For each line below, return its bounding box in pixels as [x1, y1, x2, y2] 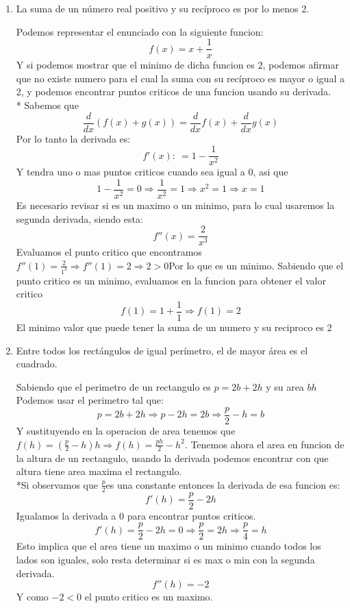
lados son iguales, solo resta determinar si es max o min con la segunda [16, 552, 315, 566]
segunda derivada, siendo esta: [16, 211, 143, 226]
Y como [16, 589, 49, 604]
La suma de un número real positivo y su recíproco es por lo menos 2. [16, 1, 310, 15]
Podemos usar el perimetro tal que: [16, 393, 164, 407]
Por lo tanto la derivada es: [16, 131, 131, 145]
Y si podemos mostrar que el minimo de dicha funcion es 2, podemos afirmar [16, 58, 339, 72]
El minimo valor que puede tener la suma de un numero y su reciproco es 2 [16, 319, 332, 334]
